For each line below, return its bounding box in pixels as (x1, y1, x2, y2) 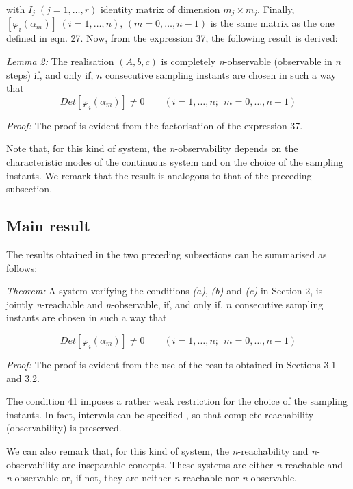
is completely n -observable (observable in (161, 54, 332, 68)
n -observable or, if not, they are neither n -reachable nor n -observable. (6, 471, 298, 485)
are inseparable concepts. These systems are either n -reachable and (62, 457, 343, 471)
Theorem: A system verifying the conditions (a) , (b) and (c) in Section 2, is (6, 284, 323, 298)
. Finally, (257, 2, 295, 16)
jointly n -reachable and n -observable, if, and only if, (6, 297, 223, 311)
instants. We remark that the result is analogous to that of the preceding (6, 168, 312, 182)
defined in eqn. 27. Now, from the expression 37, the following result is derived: (6, 31, 338, 45)
